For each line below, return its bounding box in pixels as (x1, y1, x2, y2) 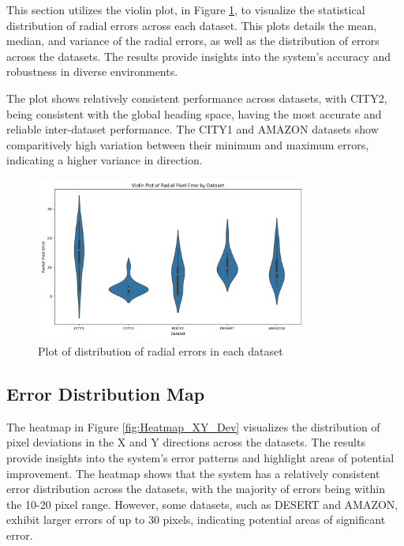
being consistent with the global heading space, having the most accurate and (6, 105, 382, 122)
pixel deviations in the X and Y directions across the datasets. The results (6, 434, 365, 450)
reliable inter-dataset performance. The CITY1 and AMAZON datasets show (6, 121, 379, 137)
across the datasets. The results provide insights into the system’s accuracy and (6, 47, 391, 64)
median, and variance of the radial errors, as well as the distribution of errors (6, 32, 380, 49)
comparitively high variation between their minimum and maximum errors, (6, 136, 369, 153)
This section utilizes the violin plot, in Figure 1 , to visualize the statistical (6, 2, 365, 17)
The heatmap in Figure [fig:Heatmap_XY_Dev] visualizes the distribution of (6, 418, 380, 435)
